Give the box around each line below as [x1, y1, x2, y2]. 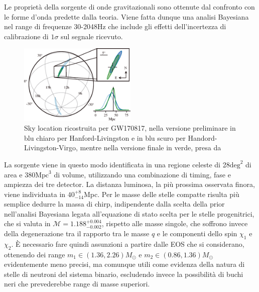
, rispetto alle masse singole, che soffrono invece [101, 218, 248, 229]
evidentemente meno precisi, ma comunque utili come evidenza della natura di [4, 259, 245, 269]
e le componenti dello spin [157, 228, 237, 239]
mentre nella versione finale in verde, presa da [80, 142, 221, 153]
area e [4, 169, 23, 179]
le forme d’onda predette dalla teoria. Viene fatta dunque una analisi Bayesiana [4, 11, 249, 22]
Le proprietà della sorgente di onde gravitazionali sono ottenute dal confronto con [4, 2, 255, 12]
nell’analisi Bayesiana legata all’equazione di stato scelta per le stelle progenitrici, [4, 208, 254, 219]
